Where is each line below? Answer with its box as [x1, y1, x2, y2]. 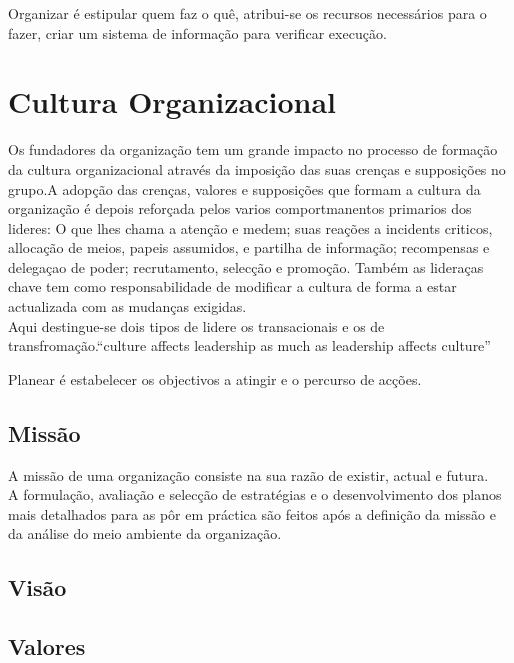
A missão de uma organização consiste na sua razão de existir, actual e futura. [8, 464, 489, 485]
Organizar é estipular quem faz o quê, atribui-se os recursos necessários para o [8, 3, 487, 23]
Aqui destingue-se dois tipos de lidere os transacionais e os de [8, 315, 385, 336]
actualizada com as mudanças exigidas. [8, 296, 247, 317]
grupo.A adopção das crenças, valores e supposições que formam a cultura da [8, 178, 481, 199]
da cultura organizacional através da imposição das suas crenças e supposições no [8, 158, 506, 179]
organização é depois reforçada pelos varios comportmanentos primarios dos [8, 198, 472, 219]
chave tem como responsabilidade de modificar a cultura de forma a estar [8, 276, 457, 297]
